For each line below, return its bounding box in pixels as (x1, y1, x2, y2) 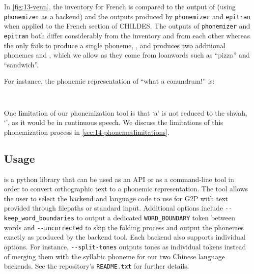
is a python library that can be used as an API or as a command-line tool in (4, 174, 234, 184)
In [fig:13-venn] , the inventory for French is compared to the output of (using (4, 1, 236, 11)
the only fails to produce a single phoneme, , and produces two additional (4, 40, 226, 50)
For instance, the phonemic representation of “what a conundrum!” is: (4, 76, 215, 86)
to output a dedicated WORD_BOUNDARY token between (76, 213, 235, 223)
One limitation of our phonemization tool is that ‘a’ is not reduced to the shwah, (4, 107, 247, 118)
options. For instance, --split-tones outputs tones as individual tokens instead (4, 241, 246, 251)
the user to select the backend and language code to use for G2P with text (4, 193, 228, 203)
